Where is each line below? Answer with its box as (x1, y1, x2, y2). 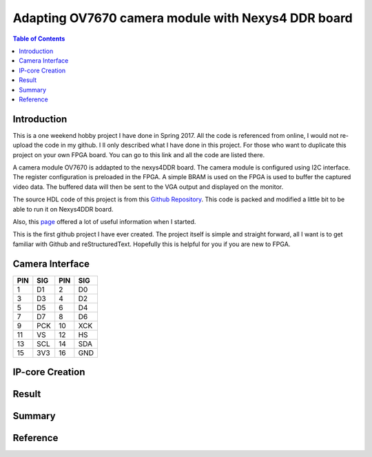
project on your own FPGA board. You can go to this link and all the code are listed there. (12, 150, 265, 159)
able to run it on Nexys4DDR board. (12, 205, 114, 213)
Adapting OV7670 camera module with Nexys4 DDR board (12, 10, 353, 26)
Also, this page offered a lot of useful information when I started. (12, 217, 196, 225)
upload (12, 141, 33, 150)
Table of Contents (12, 34, 65, 43)
